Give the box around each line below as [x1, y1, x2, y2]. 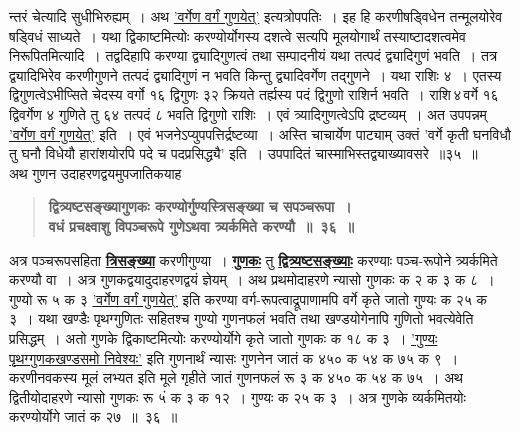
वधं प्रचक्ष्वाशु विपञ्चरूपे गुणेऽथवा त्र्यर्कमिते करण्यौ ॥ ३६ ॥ [48, 215, 354, 236]
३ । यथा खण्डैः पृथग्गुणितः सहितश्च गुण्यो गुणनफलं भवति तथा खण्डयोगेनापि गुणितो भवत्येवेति [9, 308, 474, 329]
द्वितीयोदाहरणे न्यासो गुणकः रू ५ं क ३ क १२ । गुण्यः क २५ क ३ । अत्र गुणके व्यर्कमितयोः [9, 386, 466, 407]
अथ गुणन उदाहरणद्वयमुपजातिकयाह [9, 162, 182, 183]
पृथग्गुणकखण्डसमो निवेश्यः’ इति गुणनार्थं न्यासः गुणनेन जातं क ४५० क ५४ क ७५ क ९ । [9, 347, 459, 368]
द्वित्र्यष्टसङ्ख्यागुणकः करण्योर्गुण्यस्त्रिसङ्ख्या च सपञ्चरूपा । [48, 196, 352, 217]
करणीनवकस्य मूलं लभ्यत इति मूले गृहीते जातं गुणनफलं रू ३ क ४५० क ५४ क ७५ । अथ [9, 367, 463, 388]
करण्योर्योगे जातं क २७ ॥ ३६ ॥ [9, 406, 178, 427]
